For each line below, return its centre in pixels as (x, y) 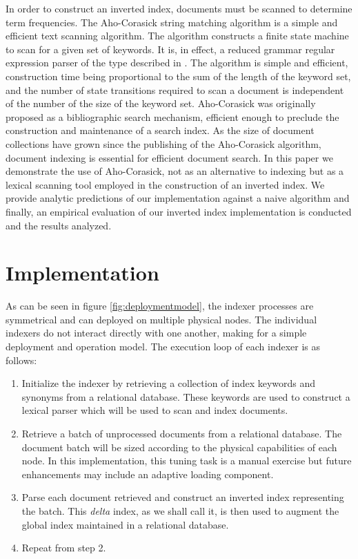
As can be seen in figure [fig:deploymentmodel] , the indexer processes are (160, 306)
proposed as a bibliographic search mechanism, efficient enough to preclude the (172, 116)
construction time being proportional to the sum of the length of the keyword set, (178, 76)
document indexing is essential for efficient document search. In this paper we (169, 157)
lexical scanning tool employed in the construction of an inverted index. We (165, 184)
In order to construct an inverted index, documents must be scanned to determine (179, 8)
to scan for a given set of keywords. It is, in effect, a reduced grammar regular (170, 49)
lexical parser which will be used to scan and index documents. (155, 410)
